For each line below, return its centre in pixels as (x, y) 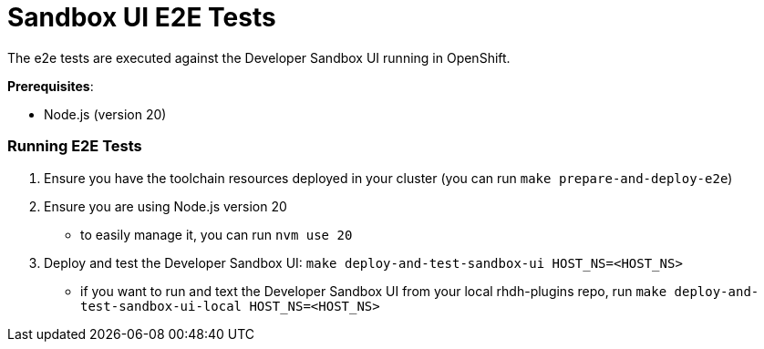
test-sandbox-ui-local (161, 306)
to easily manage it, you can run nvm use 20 (217, 234)
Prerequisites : (51, 86)
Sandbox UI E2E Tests (142, 17)
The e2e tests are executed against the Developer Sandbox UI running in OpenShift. (259, 57)
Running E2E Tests (75, 146)
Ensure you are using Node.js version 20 (165, 206)
